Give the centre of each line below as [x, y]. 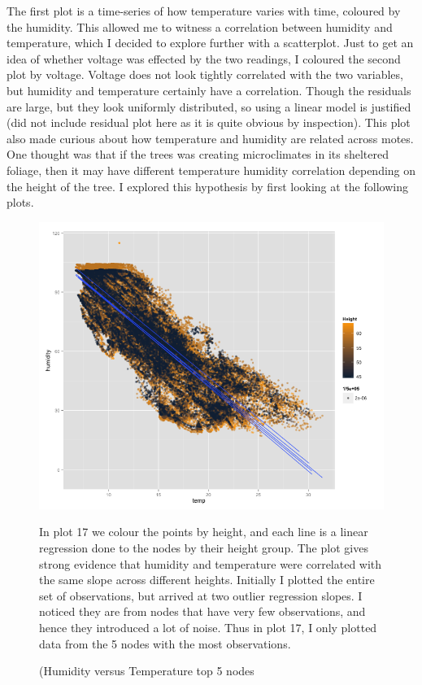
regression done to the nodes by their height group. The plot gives [204, 548]
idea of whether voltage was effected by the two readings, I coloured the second [204, 58]
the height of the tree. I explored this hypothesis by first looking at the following [207, 186]
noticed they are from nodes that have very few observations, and [202, 611]
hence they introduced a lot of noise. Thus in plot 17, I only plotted [208, 627]
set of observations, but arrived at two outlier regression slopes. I [201, 595]
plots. [20, 202]
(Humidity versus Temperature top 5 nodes [147, 671]
